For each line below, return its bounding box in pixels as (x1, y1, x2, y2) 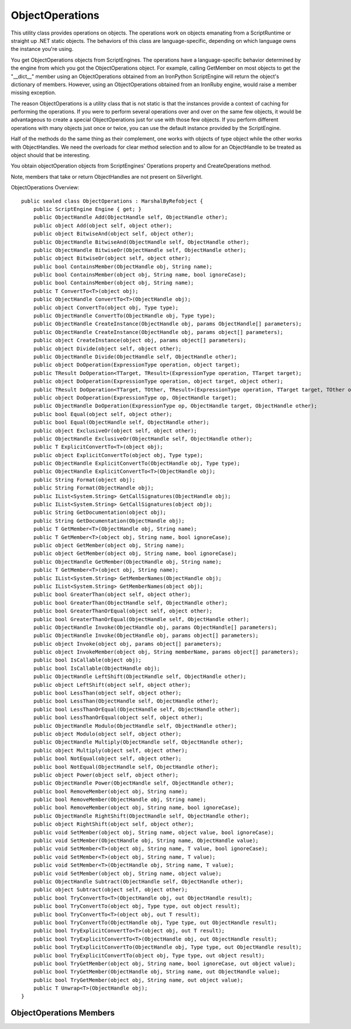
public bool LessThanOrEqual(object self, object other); (33, 714, 204, 721)
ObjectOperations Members (11, 1008, 115, 1018)
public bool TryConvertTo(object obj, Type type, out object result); (33, 903, 240, 909)
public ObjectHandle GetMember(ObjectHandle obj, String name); (33, 558, 222, 565)
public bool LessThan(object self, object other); (33, 690, 182, 697)
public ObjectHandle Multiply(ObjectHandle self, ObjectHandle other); (33, 739, 243, 745)
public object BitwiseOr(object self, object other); (33, 255, 191, 262)
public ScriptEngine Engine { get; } (33, 206, 142, 212)
